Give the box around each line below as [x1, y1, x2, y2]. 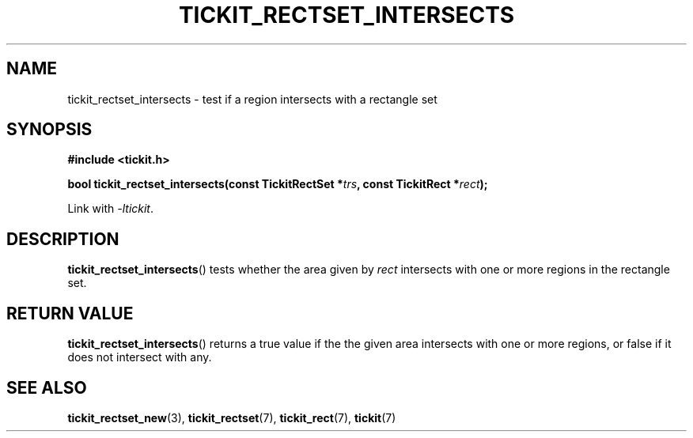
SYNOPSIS [6, 119, 93, 140]
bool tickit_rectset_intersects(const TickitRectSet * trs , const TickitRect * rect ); [67, 177, 488, 191]
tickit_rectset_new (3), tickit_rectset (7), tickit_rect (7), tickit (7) [67, 410, 396, 425]
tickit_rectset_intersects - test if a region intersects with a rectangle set [67, 92, 437, 106]
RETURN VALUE [6, 303, 134, 323]
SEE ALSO [6, 377, 87, 398]
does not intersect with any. [67, 350, 212, 364]
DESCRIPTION [6, 228, 119, 249]
